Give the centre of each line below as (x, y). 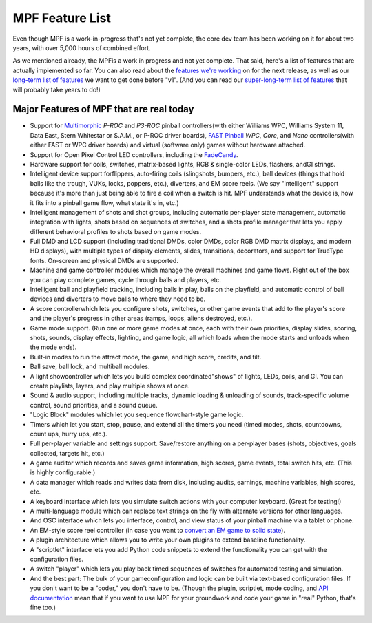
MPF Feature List (62, 18)
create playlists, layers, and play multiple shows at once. (110, 386)
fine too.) (43, 607)
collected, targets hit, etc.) (67, 453)
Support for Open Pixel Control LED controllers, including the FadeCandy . (134, 154)
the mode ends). (53, 347)
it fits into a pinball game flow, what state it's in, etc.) (104, 202)
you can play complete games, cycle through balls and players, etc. (126, 279)
